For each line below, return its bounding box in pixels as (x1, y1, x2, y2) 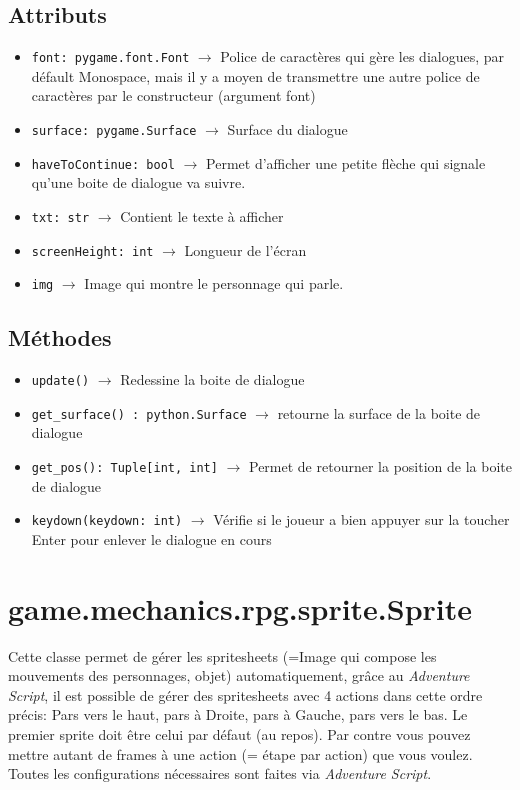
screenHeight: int (31, 244, 154, 259)
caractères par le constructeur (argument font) (31, 85, 316, 106)
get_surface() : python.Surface (31, 407, 247, 422)
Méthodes (8, 322, 112, 353)
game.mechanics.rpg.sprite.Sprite (8, 587, 473, 628)
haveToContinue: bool (31, 157, 175, 172)
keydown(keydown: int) (31, 514, 183, 529)
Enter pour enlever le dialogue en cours (31, 528, 272, 549)
